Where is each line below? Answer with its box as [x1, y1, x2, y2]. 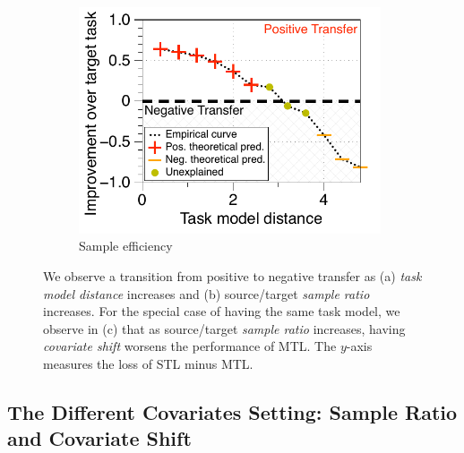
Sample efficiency [79, 236, 173, 255]
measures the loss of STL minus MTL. [43, 354, 253, 372]
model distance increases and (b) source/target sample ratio [43, 284, 370, 303]
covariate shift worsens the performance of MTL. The [43, 337, 337, 355]
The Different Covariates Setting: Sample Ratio [7, 397, 458, 425]
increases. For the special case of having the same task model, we [43, 302, 400, 321]
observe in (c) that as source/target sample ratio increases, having [43, 319, 406, 338]
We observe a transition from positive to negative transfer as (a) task [43, 267, 422, 286]
